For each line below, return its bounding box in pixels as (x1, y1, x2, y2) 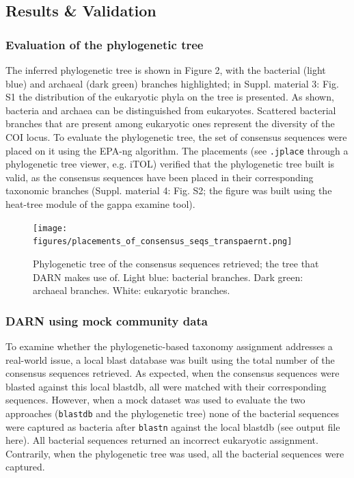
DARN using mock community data (5, 312, 208, 329)
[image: (33, 223, 68, 233)
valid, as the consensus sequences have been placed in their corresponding (5, 170, 314, 184)
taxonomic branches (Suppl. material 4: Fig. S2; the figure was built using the (5, 183, 332, 198)
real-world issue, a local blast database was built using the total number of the (5, 352, 335, 367)
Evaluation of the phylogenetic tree (5, 36, 204, 53)
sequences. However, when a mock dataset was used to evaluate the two (5, 393, 305, 407)
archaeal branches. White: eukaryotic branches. (33, 283, 230, 297)
